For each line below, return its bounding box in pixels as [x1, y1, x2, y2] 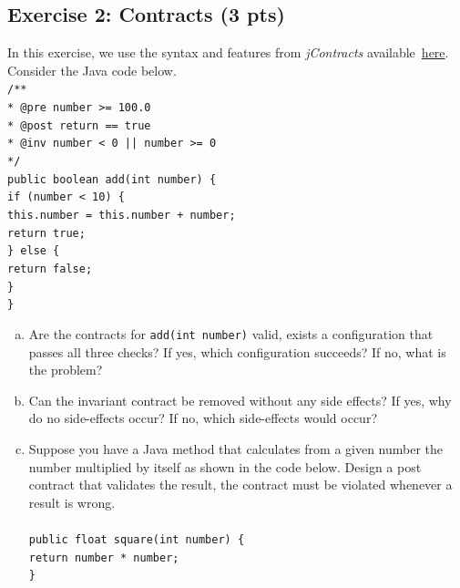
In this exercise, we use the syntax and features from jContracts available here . [7, 43, 449, 62]
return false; [7, 262, 93, 275]
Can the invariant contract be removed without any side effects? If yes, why [28, 390, 452, 409]
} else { [7, 244, 60, 258]
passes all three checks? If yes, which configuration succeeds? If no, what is [28, 342, 446, 361]
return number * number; [28, 551, 179, 564]
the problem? [28, 360, 103, 379]
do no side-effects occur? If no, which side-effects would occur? [28, 408, 377, 428]
